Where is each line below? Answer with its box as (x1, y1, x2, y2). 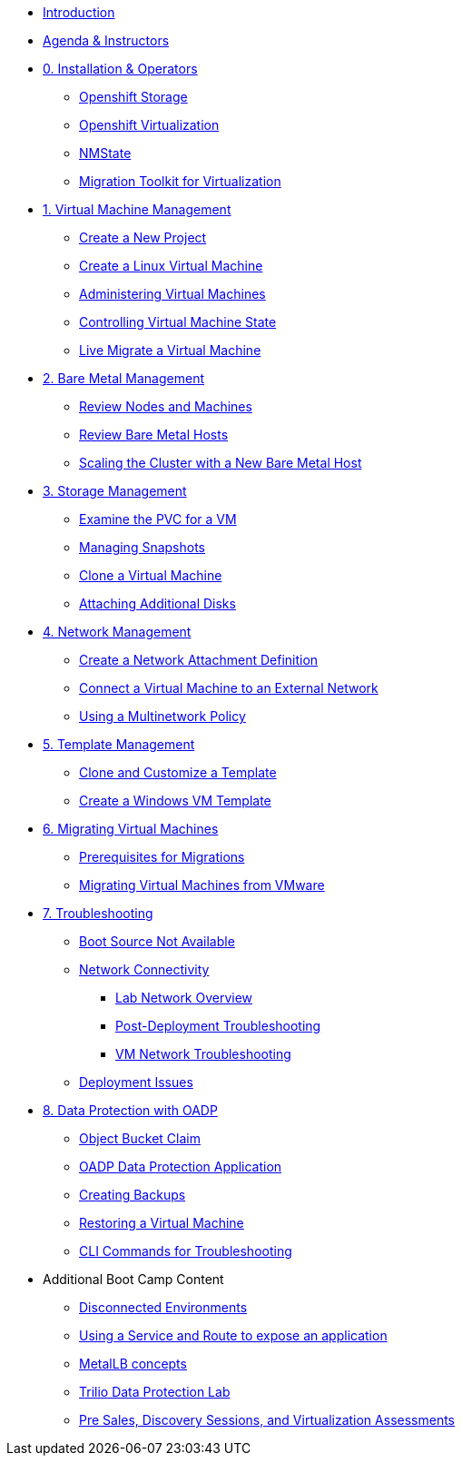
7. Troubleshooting (43, 905, 153, 921)
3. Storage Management (43, 483, 187, 499)
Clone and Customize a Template (79, 765, 277, 780)
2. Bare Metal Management (43, 371, 204, 386)
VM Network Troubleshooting (115, 1046, 291, 1062)
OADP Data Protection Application (79, 1159, 282, 1174)
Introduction (43, 5, 115, 20)
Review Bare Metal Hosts (79, 427, 229, 442)
